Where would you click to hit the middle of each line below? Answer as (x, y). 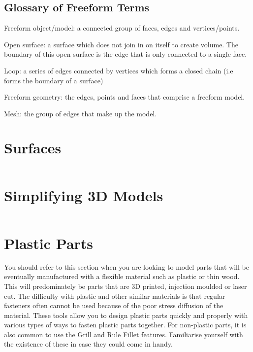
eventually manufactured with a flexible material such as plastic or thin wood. (122, 276)
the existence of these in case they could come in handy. (88, 344)
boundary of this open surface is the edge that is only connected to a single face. (126, 54)
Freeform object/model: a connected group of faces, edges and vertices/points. (122, 28)
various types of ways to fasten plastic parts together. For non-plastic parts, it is (125, 325)
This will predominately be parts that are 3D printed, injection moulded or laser (126, 286)
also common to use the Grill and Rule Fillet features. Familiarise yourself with (124, 334)
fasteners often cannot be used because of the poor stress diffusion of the (114, 305)
